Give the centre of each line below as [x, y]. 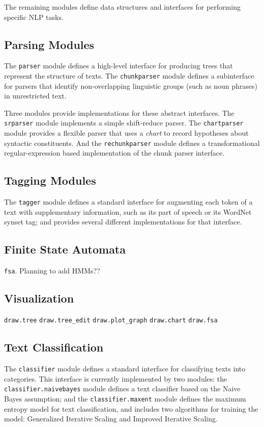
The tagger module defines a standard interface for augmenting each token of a [128, 202]
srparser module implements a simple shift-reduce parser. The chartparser [124, 123]
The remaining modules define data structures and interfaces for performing [122, 7]
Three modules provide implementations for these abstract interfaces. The [119, 112]
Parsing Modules [49, 44]
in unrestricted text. [35, 96]
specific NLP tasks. [34, 17]
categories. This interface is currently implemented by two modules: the [116, 378]
